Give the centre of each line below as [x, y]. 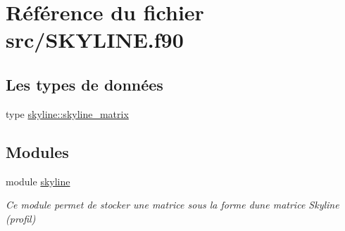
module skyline [38, 181]
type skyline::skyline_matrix [67, 113]
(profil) [21, 218]
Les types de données [84, 84]
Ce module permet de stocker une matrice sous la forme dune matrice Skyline [172, 205]
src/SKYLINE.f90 [95, 40]
